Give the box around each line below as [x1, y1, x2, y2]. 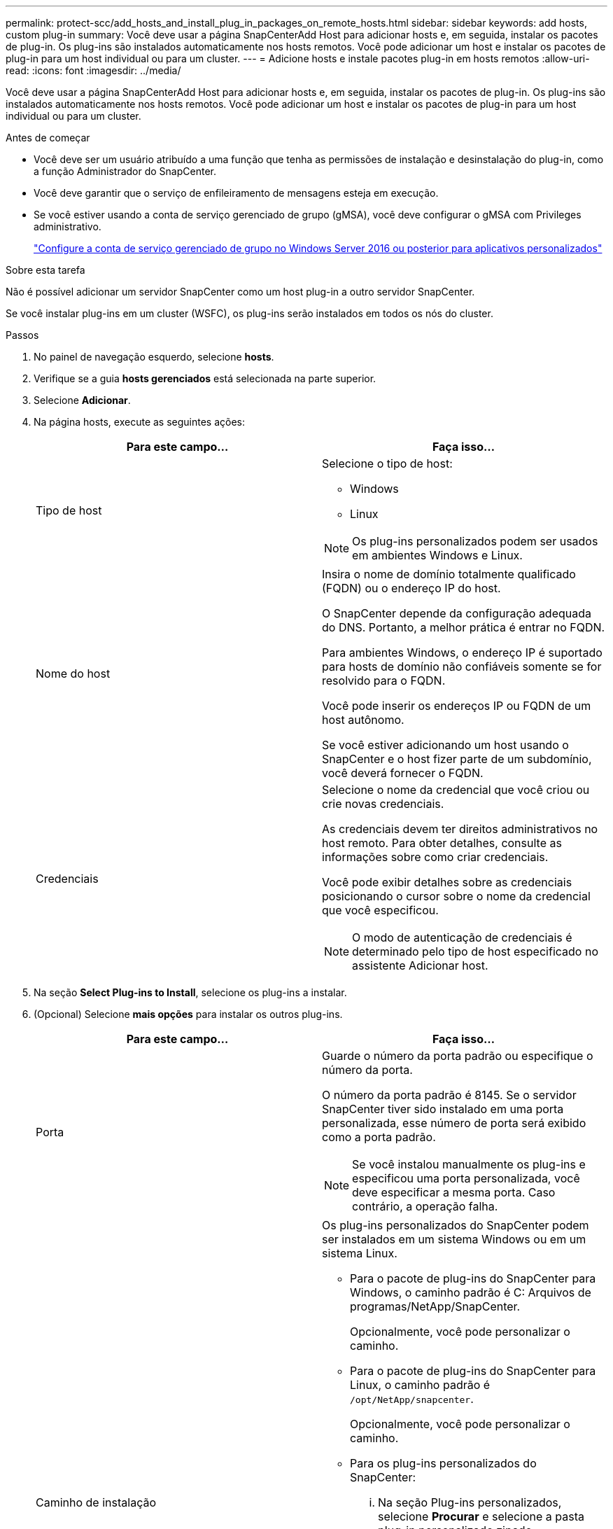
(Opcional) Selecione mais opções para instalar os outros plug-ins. [34, 1008, 343, 1020]
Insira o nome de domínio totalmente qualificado [322, 567, 576, 581]
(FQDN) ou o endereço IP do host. [322, 581, 501, 595]
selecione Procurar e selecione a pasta [378, 1509, 585, 1523]
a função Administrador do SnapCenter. [34, 165, 216, 177]
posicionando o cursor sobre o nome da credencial [322, 889, 591, 903]
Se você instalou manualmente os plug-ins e [352, 1157, 586, 1171]
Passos [6, 329, 39, 341]
